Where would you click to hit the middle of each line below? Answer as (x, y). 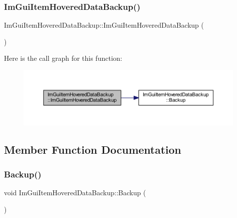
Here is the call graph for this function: (63, 58)
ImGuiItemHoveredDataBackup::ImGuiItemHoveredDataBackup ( (104, 25)
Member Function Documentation (93, 150)
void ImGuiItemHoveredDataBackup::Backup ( (75, 192)
